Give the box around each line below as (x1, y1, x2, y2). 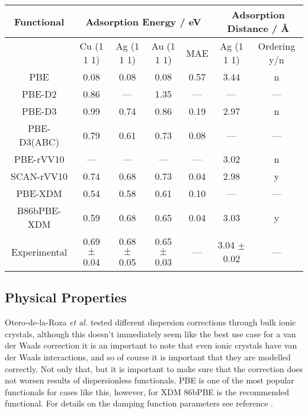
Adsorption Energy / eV (85, 14, 201, 28)
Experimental (11, 244, 68, 259)
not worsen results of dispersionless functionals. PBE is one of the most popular (5, 374, 294, 386)
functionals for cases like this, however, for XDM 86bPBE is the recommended (5, 385, 290, 398)
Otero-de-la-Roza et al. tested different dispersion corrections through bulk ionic (5, 316, 296, 328)
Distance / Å (227, 21, 290, 35)
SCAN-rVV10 (11, 169, 68, 183)
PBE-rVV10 (14, 152, 65, 166)
